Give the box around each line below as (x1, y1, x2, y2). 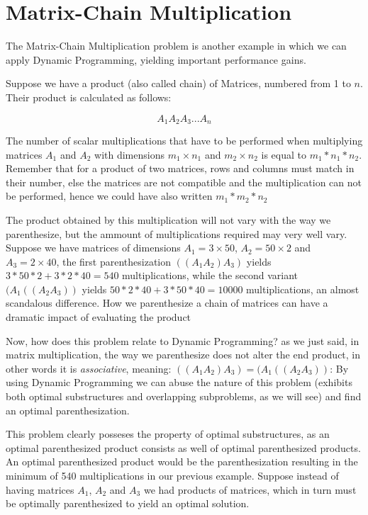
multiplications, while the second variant (122, 268, 298, 283)
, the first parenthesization (56, 254, 172, 268)
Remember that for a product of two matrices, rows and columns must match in (6, 161, 355, 176)
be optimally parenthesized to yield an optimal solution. (6, 496, 250, 511)
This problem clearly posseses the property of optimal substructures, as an (6, 426, 330, 441)
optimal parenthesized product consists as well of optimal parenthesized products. (6, 440, 361, 455)
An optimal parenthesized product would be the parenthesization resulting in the (6, 454, 358, 469)
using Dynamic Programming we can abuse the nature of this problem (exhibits (6, 375, 352, 390)
